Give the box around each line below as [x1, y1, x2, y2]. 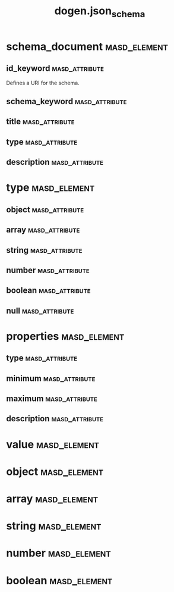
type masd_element [6, 181, 95, 195]
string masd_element [6, 519, 102, 533]
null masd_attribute [6, 305, 74, 316]
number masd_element [6, 546, 111, 560]
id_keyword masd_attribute [6, 64, 104, 74]
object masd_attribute [6, 204, 84, 215]
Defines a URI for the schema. [6, 79, 80, 86]
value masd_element [6, 437, 100, 451]
